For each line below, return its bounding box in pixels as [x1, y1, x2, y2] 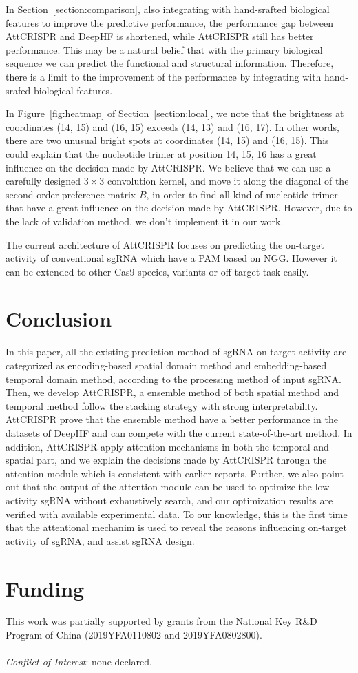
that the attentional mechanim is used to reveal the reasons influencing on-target [6, 520, 347, 535]
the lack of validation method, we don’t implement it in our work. [6, 214, 284, 228]
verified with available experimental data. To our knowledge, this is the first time [6, 506, 348, 521]
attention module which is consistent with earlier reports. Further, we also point [6, 466, 344, 480]
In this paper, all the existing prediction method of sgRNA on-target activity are [6, 344, 347, 359]
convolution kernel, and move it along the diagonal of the [107, 174, 349, 188]
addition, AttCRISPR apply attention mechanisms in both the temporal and [6, 439, 329, 453]
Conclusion [6, 304, 112, 333]
